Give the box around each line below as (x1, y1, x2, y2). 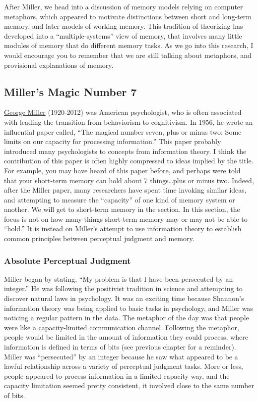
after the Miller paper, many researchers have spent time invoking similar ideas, (4, 185, 247, 195)
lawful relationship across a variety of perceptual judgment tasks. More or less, (4, 361, 243, 371)
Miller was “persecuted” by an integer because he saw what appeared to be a (4, 351, 238, 361)
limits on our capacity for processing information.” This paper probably (4, 136, 221, 147)
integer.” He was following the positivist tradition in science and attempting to (4, 283, 243, 294)
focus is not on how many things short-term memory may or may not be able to (4, 213, 248, 224)
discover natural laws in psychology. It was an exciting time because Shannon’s (4, 293, 244, 303)
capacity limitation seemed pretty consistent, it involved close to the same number (4, 380, 255, 391)
